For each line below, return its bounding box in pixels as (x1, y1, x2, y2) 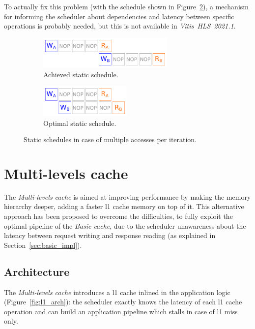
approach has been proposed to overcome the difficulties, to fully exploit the (4, 211, 233, 221)
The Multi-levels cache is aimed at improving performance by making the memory (4, 191, 251, 202)
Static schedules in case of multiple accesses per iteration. (24, 134, 197, 145)
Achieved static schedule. (43, 69, 118, 79)
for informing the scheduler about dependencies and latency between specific (4, 11, 234, 21)
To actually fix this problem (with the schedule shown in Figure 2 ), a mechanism (4, 1, 249, 11)
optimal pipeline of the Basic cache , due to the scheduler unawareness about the (4, 220, 246, 231)
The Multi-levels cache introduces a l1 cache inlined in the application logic (4, 287, 230, 297)
